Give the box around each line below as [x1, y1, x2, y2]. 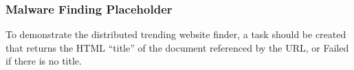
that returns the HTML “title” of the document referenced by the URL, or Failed [5, 40, 349, 54]
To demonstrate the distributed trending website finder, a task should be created [5, 27, 346, 41]
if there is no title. [5, 54, 82, 68]
